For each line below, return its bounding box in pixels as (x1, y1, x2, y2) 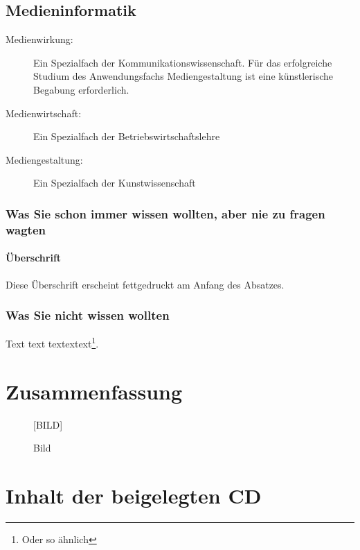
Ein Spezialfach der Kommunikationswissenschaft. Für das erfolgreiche (33, 55, 332, 69)
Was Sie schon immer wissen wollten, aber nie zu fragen (6, 205, 325, 222)
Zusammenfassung (6, 377, 183, 405)
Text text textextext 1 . (6, 334, 99, 350)
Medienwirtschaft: (6, 105, 82, 120)
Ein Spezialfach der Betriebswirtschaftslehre (33, 129, 220, 144)
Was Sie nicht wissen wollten (6, 307, 170, 324)
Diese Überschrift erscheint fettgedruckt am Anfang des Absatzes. (6, 277, 285, 291)
